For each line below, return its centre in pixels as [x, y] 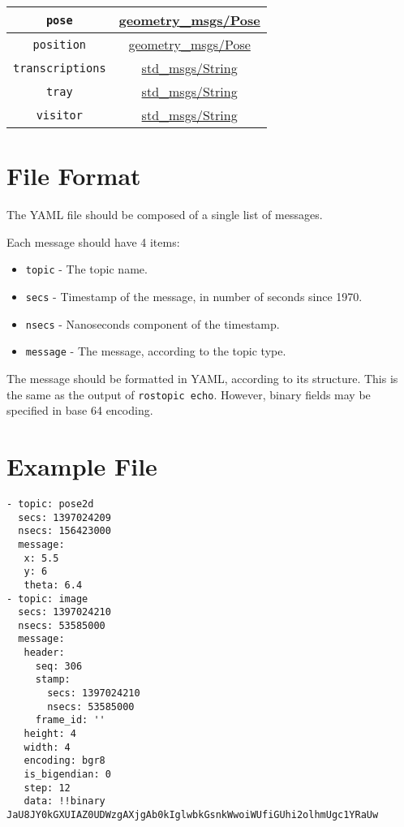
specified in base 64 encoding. [80, 410]
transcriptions [60, 68]
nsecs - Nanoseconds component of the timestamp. [153, 323]
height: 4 [50, 734]
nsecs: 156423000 [64, 531]
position [60, 44]
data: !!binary [64, 801]
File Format [74, 176]
